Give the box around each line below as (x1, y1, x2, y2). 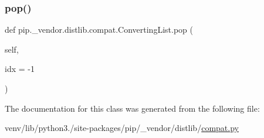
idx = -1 (5, 63, 35, 75)
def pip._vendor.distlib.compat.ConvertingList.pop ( (5, 23, 193, 36)
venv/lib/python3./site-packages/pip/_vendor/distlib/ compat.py (5, 122, 239, 134)
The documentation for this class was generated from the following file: (5, 102, 260, 114)
